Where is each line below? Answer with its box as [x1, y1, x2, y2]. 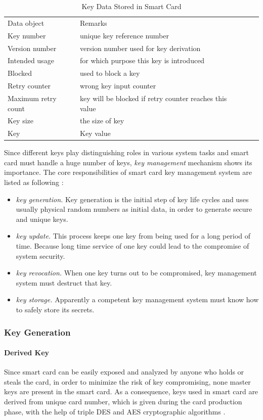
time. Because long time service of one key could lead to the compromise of [16, 241, 249, 251]
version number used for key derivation [79, 42, 201, 53]
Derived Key [4, 347, 50, 358]
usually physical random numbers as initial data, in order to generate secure [16, 204, 252, 214]
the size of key [79, 115, 124, 126]
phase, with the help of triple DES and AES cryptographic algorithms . [4, 406, 226, 416]
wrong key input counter [79, 80, 156, 91]
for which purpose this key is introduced [79, 55, 205, 66]
